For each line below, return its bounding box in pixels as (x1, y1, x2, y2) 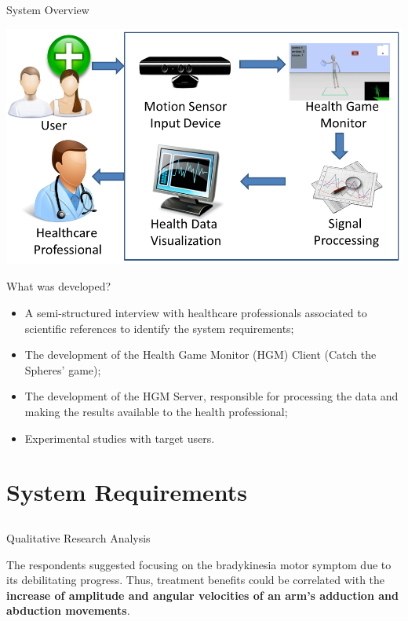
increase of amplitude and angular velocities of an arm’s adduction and (6, 586, 399, 603)
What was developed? (6, 278, 111, 294)
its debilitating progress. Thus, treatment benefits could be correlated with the (6, 572, 385, 588)
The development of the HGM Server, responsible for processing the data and (24, 388, 399, 404)
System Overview (6, 2, 89, 17)
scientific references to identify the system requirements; (24, 320, 294, 336)
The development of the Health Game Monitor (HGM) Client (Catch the (24, 346, 377, 363)
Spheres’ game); (24, 361, 101, 378)
